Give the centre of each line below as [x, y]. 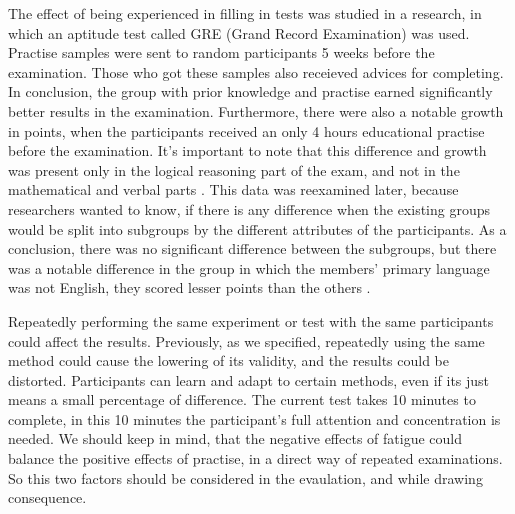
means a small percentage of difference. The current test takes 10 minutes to [242, 399]
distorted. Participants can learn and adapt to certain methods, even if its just [249, 379]
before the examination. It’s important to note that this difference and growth [247, 150]
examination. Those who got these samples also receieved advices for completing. [256, 71]
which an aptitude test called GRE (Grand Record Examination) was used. [239, 32]
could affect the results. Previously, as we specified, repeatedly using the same [246, 340]
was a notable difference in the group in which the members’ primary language [249, 267]
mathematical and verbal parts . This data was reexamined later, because [233, 189]
